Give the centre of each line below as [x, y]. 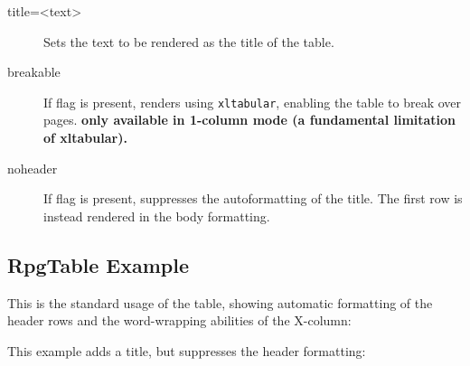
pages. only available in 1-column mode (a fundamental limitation [250, 120]
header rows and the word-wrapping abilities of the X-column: [179, 320]
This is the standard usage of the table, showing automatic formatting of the [220, 302]
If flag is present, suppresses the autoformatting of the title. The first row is [253, 198]
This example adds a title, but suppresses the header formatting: [187, 350]
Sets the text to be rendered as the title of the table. [189, 41]
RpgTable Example [99, 264]
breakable [34, 72]
